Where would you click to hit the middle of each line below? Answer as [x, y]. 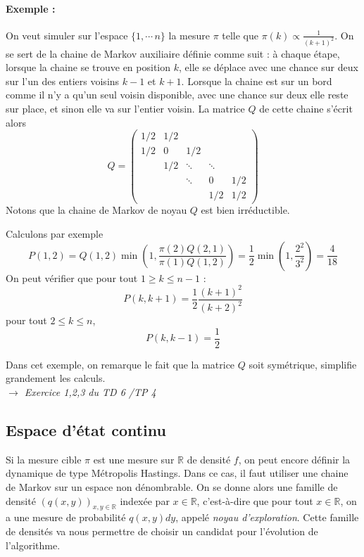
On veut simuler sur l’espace [67, 35]
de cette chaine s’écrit [306, 109]
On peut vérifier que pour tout [72, 277]
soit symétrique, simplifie [303, 364]
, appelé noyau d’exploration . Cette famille [267, 517]
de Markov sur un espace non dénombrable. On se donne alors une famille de [172, 486]
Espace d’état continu [86, 429]
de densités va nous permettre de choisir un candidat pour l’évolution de [162, 531]
